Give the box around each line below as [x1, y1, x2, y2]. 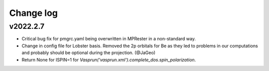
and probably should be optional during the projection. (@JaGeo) [21, 50, 155, 56]
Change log [9, 7, 58, 18]
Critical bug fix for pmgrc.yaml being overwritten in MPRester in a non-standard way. [21, 36, 196, 42]
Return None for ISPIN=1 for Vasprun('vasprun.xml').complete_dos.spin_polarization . [21, 57, 196, 63]
